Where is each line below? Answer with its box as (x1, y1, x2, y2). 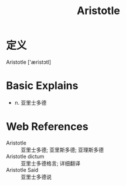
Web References (6, 120, 89, 133)
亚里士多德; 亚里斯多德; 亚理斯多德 (21, 146, 104, 153)
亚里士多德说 (21, 173, 52, 180)
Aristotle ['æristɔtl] (6, 58, 52, 66)
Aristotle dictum (6, 153, 45, 160)
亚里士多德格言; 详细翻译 (21, 160, 81, 167)
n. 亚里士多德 (14, 99, 47, 106)
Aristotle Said (6, 166, 39, 173)
